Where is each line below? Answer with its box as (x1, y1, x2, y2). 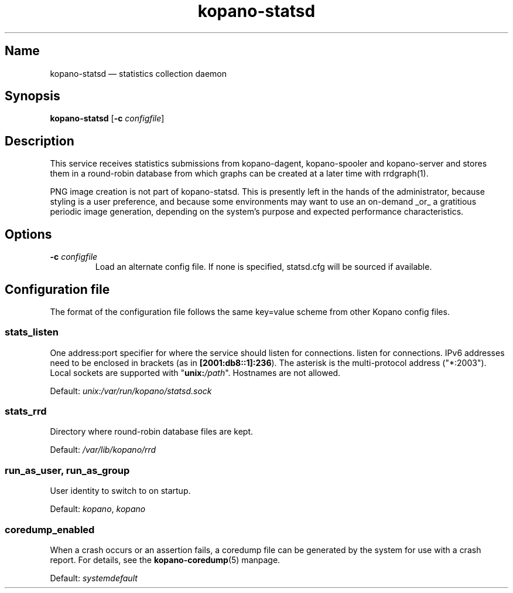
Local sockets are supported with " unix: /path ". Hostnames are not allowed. (50, 367, 341, 378)
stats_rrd (5, 405, 47, 418)
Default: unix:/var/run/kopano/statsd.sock (50, 385, 212, 396)
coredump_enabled (5, 523, 95, 536)
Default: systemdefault (50, 572, 138, 583)
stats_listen (5, 326, 59, 338)
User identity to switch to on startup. (50, 486, 191, 496)
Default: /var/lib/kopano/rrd (50, 445, 156, 455)
